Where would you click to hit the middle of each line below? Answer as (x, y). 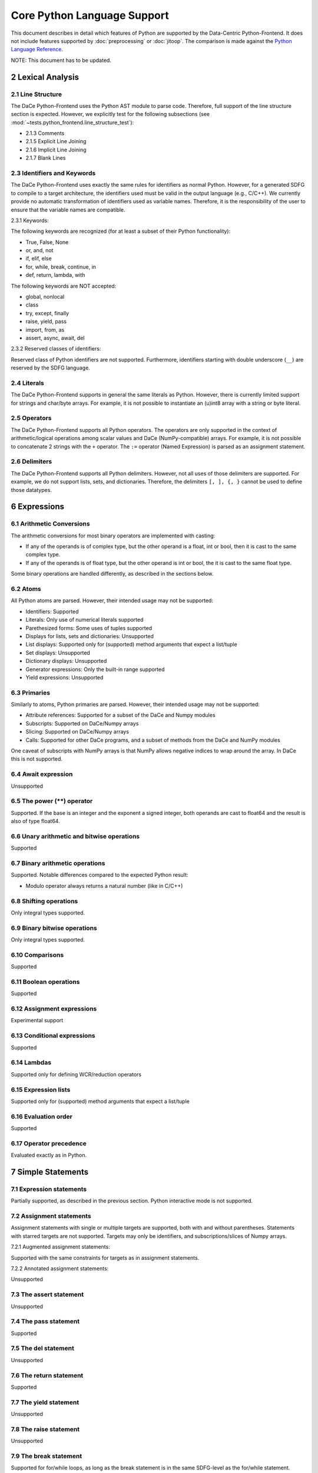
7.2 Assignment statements (51, 1216)
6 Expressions (38, 507)
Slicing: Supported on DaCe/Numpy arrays (77, 732)
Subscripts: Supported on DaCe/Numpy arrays (82, 723)
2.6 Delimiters (32, 461)
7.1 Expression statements (49, 1189)
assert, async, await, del (55, 338)
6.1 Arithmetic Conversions (51, 524)
